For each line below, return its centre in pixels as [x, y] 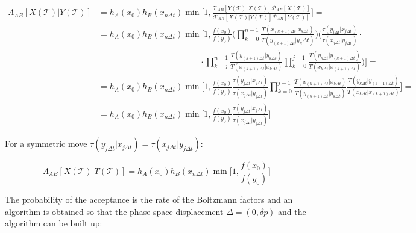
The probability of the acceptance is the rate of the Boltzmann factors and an [149, 200]
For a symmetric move [46, 144]
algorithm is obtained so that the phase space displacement [114, 211]
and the [292, 211]
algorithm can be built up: [54, 223]
